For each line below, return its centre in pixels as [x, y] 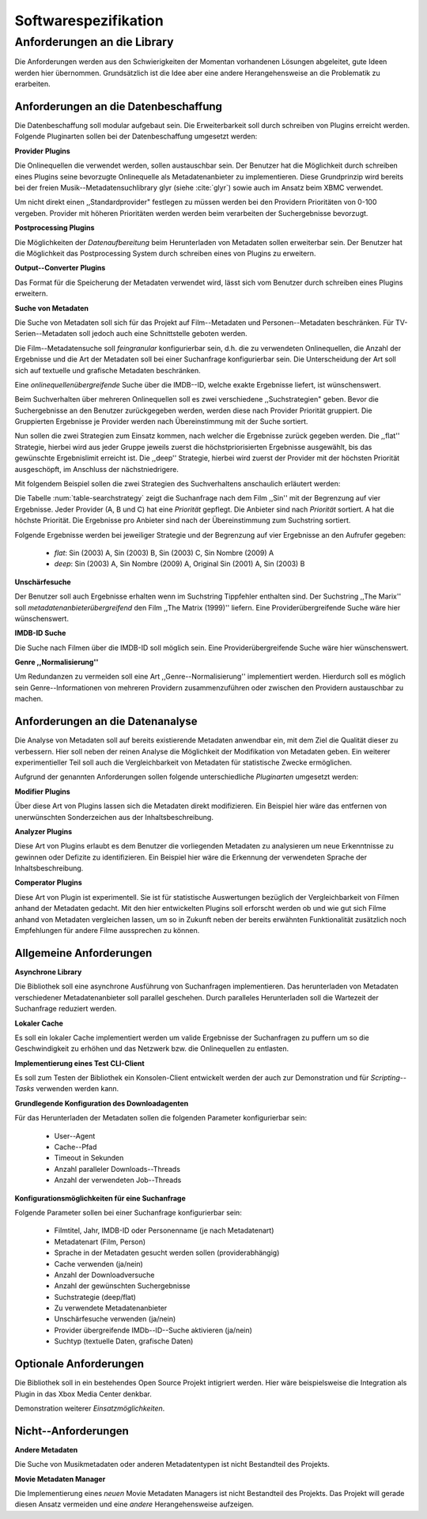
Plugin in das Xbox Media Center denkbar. [83, 1394]
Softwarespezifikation [89, 21]
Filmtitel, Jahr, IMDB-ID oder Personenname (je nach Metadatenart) [164, 1230]
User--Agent [75, 1135]
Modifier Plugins [42, 792]
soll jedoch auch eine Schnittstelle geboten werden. [163, 334]
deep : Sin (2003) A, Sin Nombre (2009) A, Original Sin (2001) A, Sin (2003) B [179, 564]
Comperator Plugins [48, 882]
